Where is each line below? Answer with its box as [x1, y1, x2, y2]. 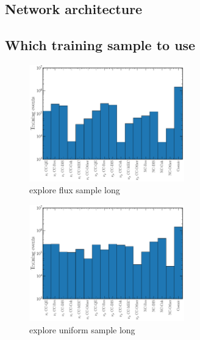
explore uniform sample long [29, 323, 135, 336]
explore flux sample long [29, 183, 120, 196]
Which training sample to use [5, 35, 196, 54]
